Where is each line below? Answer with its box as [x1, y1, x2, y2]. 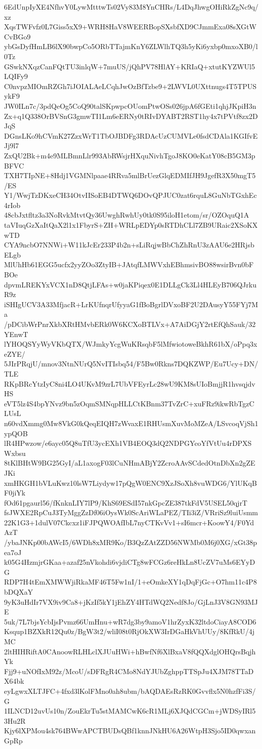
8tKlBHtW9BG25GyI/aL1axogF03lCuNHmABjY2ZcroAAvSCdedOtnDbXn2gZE [4, 457, 255, 468]
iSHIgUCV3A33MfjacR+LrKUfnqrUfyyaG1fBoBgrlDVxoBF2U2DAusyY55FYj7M [4, 299, 258, 309]
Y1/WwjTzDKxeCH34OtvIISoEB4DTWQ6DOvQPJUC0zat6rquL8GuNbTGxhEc [4, 190, 257, 200]
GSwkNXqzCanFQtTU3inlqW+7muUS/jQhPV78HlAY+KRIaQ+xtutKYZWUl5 [4, 61, 255, 71]
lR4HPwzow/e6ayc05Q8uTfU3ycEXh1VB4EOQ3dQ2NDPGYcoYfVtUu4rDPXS [4, 438, 252, 448]
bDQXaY [4, 587, 33, 597]
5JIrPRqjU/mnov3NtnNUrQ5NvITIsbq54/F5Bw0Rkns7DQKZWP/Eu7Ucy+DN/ [4, 358, 258, 369]
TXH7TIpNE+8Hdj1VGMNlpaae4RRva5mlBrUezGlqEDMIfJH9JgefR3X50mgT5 [4, 170, 256, 181]
